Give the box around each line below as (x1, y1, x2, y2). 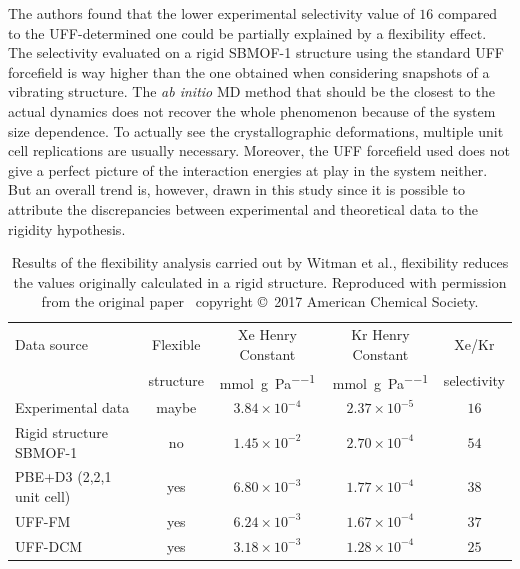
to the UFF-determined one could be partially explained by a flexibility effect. (8, 22, 487, 43)
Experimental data (15, 397, 130, 418)
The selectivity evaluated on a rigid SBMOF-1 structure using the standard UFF (8, 42, 504, 63)
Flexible (152, 333, 201, 354)
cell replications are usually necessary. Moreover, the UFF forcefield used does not (8, 140, 510, 161)
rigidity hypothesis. (8, 218, 126, 239)
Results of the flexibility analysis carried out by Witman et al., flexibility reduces (11, 252, 509, 273)
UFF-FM (15, 510, 71, 531)
